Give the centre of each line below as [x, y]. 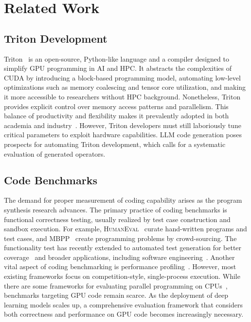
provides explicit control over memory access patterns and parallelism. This [116, 106]
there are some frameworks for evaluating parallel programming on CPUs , [116, 285]
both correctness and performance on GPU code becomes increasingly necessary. [124, 314]
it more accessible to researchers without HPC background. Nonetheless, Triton [122, 96]
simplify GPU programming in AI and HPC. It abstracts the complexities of [118, 68]
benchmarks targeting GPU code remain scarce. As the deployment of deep [116, 295]
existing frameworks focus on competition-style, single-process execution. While [122, 276]
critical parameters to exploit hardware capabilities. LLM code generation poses [123, 135]
